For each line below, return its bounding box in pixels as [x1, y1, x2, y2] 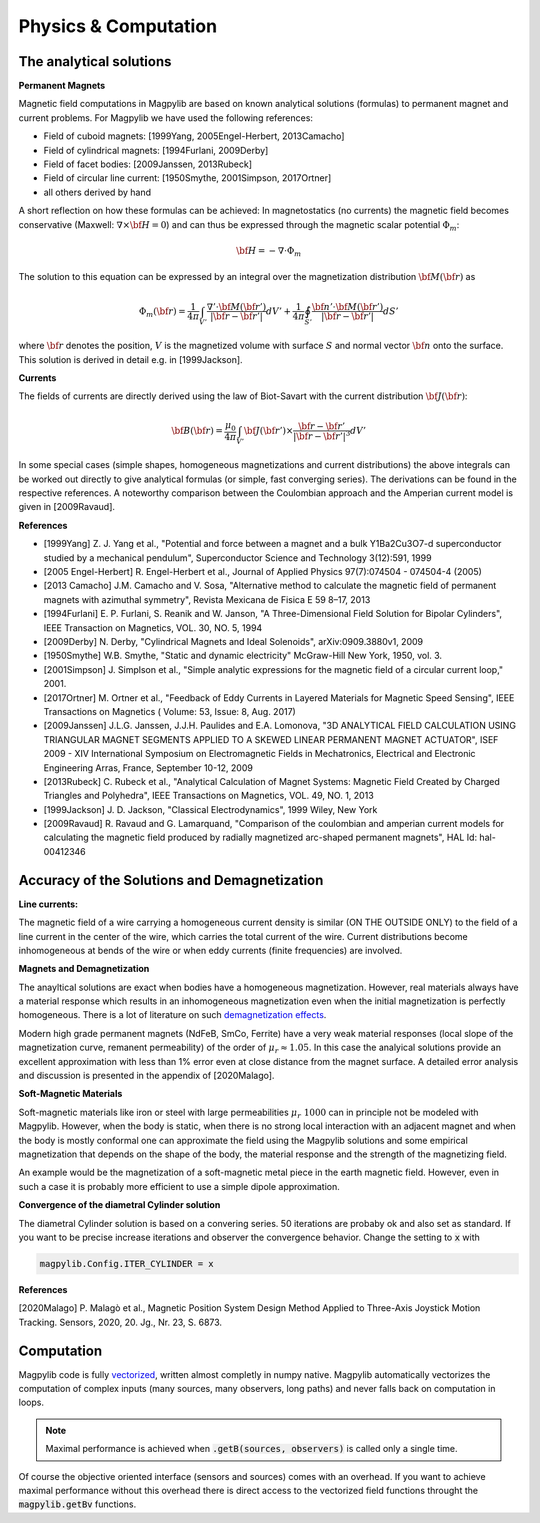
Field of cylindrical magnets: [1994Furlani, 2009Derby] [43, 144, 269, 156]
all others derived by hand [43, 186, 152, 198]
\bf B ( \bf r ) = [171, 425, 224, 436]
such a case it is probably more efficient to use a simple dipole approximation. [18, 1180, 340, 1192]
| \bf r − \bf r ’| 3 [293, 428, 351, 442]
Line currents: [18, 898, 79, 910]
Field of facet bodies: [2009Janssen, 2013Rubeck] [43, 158, 253, 170]
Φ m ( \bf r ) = [138, 305, 186, 319]
